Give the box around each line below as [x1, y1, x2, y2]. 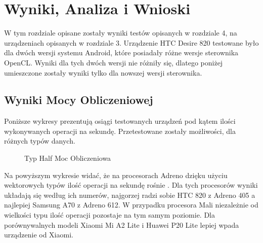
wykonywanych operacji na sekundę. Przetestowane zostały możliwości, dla [4, 125, 236, 136]
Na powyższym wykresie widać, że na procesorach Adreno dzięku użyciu [4, 169, 228, 180]
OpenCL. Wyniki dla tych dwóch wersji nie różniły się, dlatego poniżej [4, 57, 223, 67]
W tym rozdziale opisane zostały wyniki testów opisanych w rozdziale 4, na [4, 27, 237, 38]
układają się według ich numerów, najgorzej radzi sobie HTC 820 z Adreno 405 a [4, 189, 255, 200]
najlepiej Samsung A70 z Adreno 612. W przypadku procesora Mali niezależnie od [4, 199, 258, 210]
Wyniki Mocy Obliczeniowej [4, 92, 153, 108]
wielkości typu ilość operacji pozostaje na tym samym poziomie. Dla [4, 210, 215, 220]
